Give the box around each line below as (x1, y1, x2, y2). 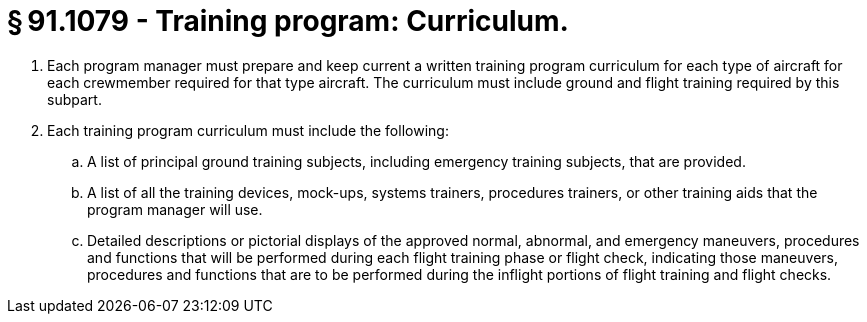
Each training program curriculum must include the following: (47, 121, 449, 139)
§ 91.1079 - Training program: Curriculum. (7, 4, 569, 38)
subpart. (47, 90, 102, 108)
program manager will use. (87, 200, 263, 218)
